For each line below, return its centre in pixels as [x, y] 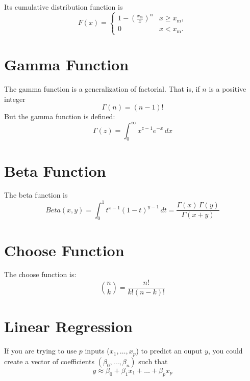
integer [15, 99]
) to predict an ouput [169, 351]
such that [153, 361]
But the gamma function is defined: [60, 116]
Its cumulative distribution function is [64, 7]
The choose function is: [40, 274]
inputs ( [97, 351]
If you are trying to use [41, 351]
